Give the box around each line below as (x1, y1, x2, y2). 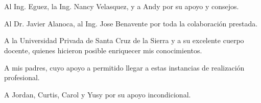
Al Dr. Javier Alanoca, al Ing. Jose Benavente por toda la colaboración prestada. (4, 18, 258, 28)
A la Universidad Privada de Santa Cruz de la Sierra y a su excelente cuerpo (4, 35, 244, 46)
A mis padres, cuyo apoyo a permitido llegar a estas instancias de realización (4, 62, 245, 73)
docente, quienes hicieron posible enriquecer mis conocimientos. (4, 45, 202, 55)
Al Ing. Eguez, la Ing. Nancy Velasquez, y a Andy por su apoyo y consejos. (4, 1, 239, 12)
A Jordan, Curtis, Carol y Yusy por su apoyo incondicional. (4, 89, 191, 99)
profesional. (4, 72, 40, 83)
